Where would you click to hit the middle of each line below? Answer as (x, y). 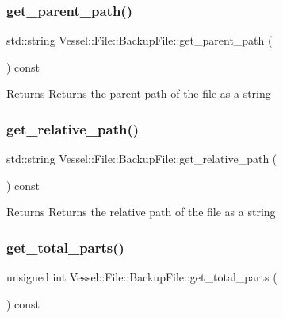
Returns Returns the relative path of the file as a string (141, 212)
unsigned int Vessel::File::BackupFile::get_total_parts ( (142, 277)
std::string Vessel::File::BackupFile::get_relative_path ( (142, 159)
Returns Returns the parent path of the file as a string (139, 93)
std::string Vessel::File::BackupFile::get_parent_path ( (140, 40)
